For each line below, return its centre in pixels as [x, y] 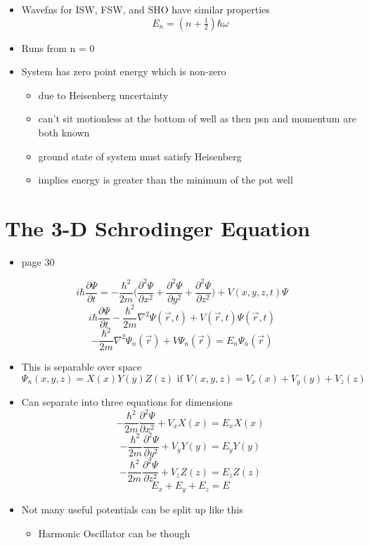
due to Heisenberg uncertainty [103, 95]
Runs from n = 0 [58, 47]
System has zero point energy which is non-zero [124, 71]
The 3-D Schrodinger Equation [158, 227]
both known [64, 132]
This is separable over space [82, 367]
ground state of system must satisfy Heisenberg [140, 156]
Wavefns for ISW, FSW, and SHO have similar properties [145, 9]
